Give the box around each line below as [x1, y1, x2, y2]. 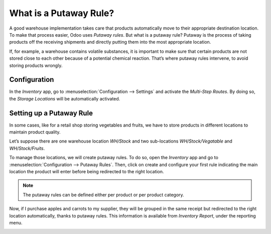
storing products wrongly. [9, 62, 63, 68]
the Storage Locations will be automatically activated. [9, 95, 120, 101]
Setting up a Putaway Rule [9, 108, 93, 118]
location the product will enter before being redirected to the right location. [9, 169, 164, 175]
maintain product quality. [9, 129, 61, 135]
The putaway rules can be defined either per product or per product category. [23, 191, 184, 198]
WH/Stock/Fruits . [9, 145, 45, 151]
